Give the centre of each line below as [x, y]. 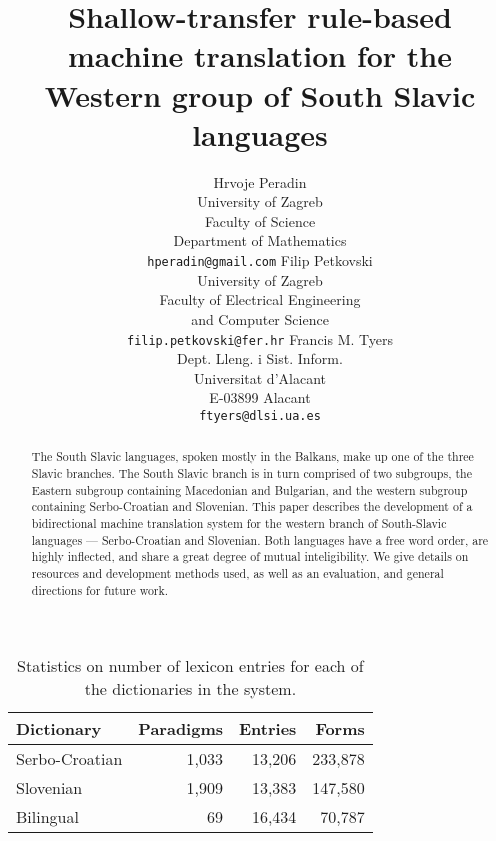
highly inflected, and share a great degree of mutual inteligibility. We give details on [250, 556]
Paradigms [180, 729]
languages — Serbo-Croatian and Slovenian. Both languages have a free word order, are [260, 539]
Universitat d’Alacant [260, 377]
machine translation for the [260, 55]
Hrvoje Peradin [260, 181]
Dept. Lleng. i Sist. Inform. [260, 358]
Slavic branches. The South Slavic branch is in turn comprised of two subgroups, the [251, 473]
